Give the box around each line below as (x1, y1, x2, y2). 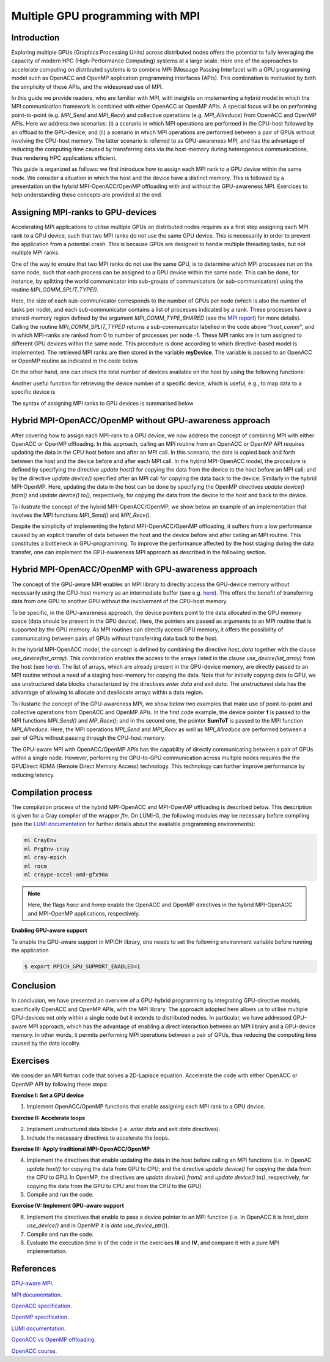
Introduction (11, 32, 60, 43)
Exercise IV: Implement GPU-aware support (11, 1202, 125, 1210)
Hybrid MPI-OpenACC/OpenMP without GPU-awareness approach (11, 415, 271, 426)
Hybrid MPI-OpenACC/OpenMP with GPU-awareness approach (11, 564, 258, 575)
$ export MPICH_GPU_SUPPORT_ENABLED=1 (24, 963, 141, 970)
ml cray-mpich (24, 854, 67, 861)
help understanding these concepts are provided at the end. (11, 191, 163, 198)
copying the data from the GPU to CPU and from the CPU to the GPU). (26, 1182, 204, 1189)
